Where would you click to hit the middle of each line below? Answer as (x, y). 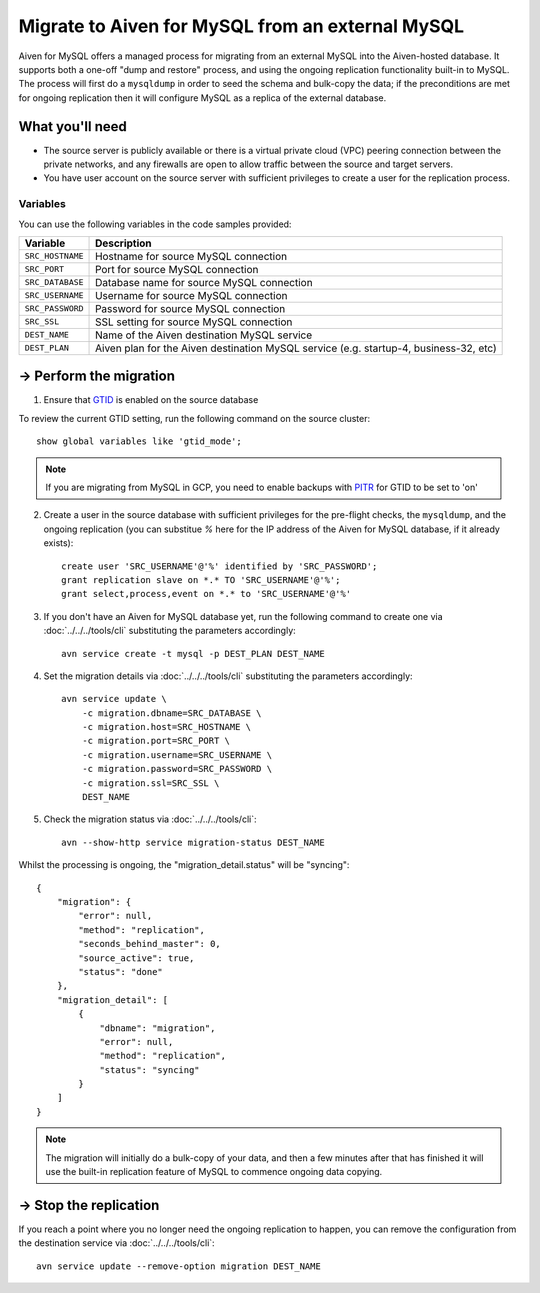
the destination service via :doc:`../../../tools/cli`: (116, 1243)
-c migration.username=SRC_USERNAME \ (177, 754)
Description (123, 243)
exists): (58, 543)
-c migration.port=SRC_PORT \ (155, 741)
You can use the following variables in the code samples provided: (155, 224)
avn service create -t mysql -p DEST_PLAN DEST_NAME (193, 653)
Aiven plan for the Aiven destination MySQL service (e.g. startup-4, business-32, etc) (296, 348)
